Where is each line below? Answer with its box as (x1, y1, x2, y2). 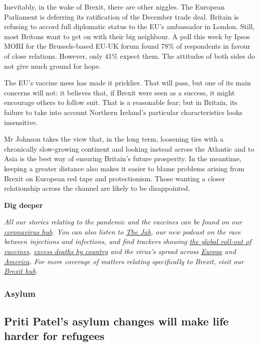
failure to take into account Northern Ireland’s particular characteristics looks (4, 106, 242, 117)
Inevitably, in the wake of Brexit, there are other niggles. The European (4, 2, 225, 12)
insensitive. (4, 117, 38, 127)
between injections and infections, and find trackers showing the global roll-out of (4, 236, 251, 247)
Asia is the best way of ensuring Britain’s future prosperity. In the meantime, (4, 153, 241, 164)
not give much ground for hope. (4, 60, 101, 71)
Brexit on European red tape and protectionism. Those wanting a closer (4, 173, 225, 183)
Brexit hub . (4, 266, 38, 276)
